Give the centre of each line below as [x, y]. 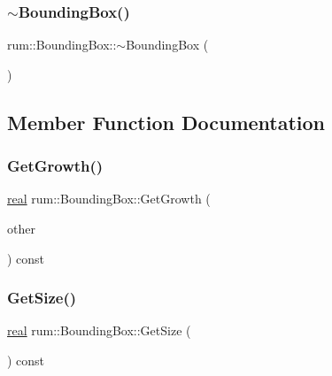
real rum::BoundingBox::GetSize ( [99, 330]
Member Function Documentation [166, 122]
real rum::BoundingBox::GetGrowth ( [109, 199]
